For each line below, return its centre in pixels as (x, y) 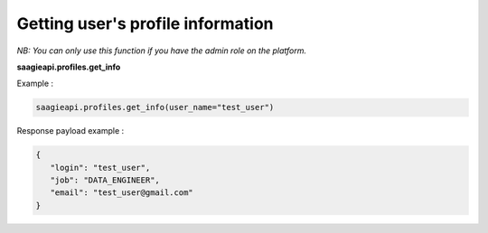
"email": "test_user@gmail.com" (122, 193)
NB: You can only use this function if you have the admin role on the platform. (162, 51)
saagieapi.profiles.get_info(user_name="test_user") (155, 107)
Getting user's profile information (145, 23)
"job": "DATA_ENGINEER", (105, 180)
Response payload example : (70, 131)
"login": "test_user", (100, 168)
